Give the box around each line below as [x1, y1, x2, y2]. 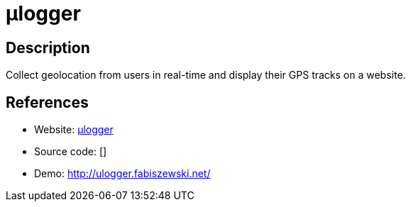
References [6, 93, 89, 111]
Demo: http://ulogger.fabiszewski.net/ [34, 167, 211, 180]
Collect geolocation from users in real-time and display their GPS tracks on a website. [6, 69, 406, 82]
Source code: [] [34, 145, 107, 158]
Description [6, 38, 90, 57]
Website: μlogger [34, 123, 114, 136]
